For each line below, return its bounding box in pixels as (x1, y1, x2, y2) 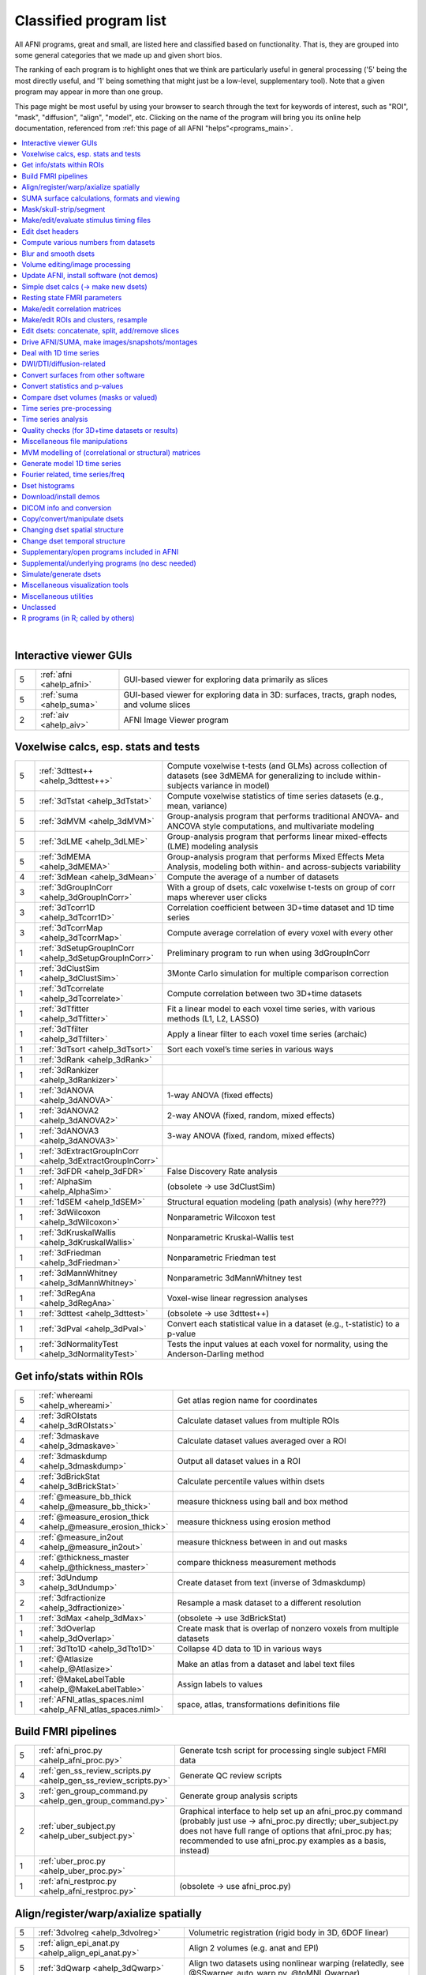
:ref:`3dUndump (38, 1572, 99, 1583)
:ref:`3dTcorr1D (39, 902, 95, 913)
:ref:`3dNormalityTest (39, 1339, 118, 1350)
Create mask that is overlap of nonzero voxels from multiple (177, 1623, 399, 1634)
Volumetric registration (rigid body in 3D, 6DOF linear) (189, 1927, 390, 1938)
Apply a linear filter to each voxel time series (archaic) (166, 1029, 368, 1040)
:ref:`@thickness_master (38, 1552, 129, 1563)
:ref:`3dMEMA (39, 852, 92, 863)
